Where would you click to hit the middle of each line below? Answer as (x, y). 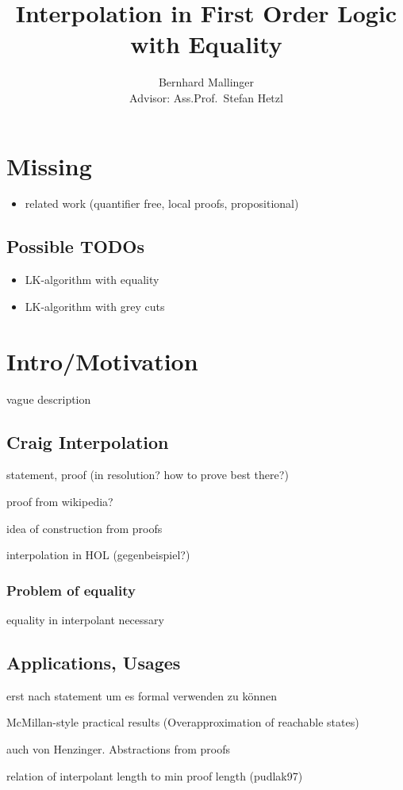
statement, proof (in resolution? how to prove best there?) (148, 475)
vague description (49, 399)
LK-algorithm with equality (92, 280)
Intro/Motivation (102, 360)
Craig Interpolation (88, 441)
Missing (49, 165)
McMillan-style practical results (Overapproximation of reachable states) (183, 722)
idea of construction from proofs (84, 528)
